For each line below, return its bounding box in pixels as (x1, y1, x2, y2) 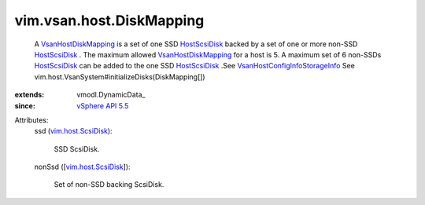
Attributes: (14, 115, 49, 125)
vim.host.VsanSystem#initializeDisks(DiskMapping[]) (34, 71, 205, 82)
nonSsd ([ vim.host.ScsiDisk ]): (34, 162, 131, 172)
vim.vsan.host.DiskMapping (14, 12, 205, 29)
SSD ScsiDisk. (54, 144, 100, 153)
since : (14, 101, 35, 110)
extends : (14, 90, 45, 100)
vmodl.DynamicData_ (76, 90, 146, 100)
